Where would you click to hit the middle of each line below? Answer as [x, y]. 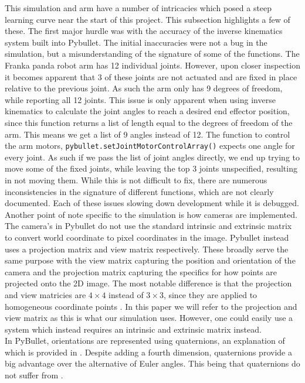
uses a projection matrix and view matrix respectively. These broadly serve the [147, 249]
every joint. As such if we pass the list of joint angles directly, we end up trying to [152, 157]
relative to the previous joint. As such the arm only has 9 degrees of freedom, [144, 88]
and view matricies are [45, 294]
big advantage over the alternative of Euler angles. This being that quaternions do [152, 363]
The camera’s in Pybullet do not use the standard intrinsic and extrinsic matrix [148, 226]
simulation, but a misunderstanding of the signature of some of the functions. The [152, 54]
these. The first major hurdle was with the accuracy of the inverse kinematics [144, 31]
